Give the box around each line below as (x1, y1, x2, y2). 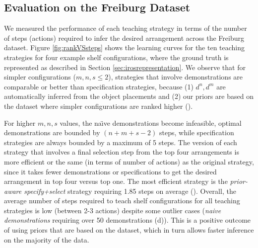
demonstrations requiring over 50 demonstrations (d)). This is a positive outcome (4, 215, 251, 225)
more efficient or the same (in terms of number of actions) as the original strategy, (4, 156, 254, 166)
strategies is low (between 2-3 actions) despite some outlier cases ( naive (4, 205, 221, 215)
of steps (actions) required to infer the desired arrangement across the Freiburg (4, 32, 245, 43)
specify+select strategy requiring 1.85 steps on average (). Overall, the (24, 185, 236, 196)
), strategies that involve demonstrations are (108, 72, 243, 82)
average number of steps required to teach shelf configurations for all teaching (4, 195, 240, 206)
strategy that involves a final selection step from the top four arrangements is (4, 147, 239, 157)
